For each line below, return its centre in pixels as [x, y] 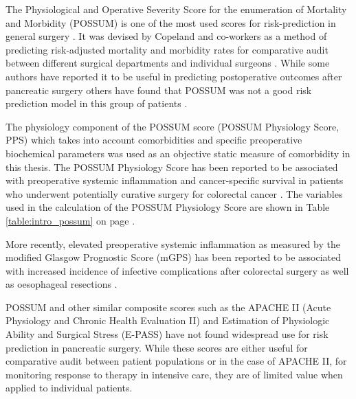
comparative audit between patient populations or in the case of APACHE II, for [176, 361]
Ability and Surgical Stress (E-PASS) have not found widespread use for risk [167, 334]
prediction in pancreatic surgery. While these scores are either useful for [157, 347]
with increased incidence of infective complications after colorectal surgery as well [177, 270]
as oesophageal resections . [62, 284]
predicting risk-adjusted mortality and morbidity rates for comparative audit [167, 49]
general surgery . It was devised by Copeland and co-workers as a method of [166, 36]
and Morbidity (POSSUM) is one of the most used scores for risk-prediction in [171, 22]
